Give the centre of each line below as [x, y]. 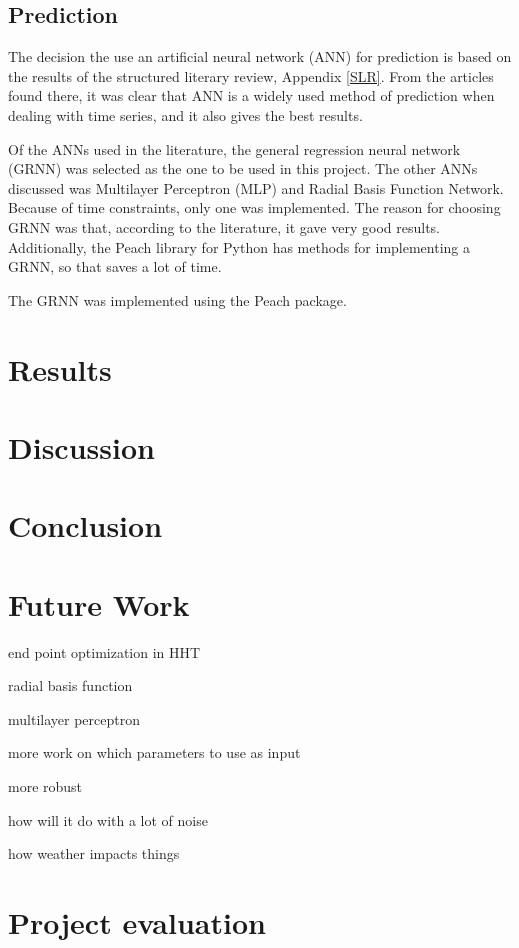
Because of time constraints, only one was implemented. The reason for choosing [254, 207]
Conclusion [85, 525]
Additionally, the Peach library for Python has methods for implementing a [239, 246]
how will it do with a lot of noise [108, 819]
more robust [45, 785]
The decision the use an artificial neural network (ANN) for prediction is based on [260, 56]
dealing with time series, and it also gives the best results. [185, 114]
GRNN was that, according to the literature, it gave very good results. [224, 226]
